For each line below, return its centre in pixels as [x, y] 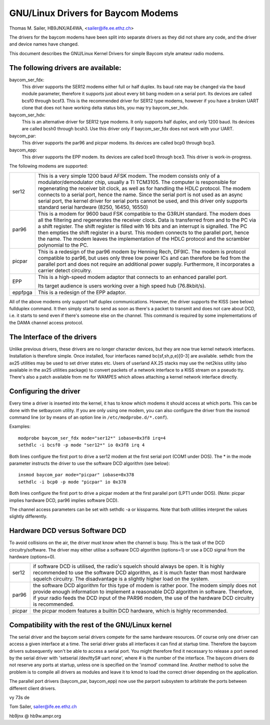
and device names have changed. [44, 44]
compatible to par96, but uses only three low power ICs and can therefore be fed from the [144, 258]
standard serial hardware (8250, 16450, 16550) [93, 207]
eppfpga [22, 292]
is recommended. [53, 604]
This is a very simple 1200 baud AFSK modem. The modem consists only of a [129, 175]
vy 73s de [19, 697]
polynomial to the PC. [63, 245]
